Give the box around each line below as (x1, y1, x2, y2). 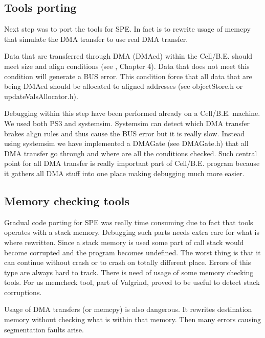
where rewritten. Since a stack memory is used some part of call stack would (4, 236, 244, 247)
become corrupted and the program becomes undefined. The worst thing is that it (4, 247, 261, 257)
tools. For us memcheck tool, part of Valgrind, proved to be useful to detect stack (4, 277, 260, 287)
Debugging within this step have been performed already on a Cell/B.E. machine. (4, 108, 260, 118)
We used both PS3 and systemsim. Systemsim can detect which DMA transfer (4, 117, 250, 128)
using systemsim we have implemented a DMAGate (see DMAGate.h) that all (4, 138, 249, 149)
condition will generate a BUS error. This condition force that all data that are (4, 70, 252, 81)
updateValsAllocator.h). (4, 90, 78, 101)
